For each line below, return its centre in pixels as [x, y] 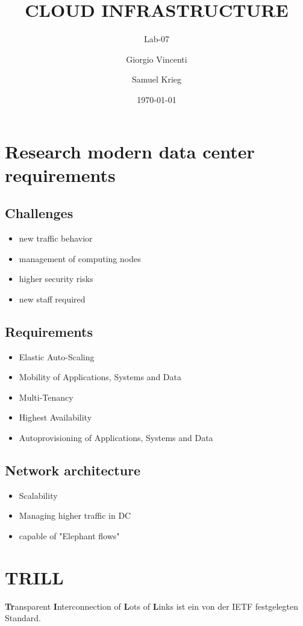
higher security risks [56, 279]
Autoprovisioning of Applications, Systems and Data [116, 438]
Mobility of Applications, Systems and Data [100, 377]
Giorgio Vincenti [157, 59]
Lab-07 [157, 39]
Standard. [23, 618]
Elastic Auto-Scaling [57, 356]
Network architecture [73, 470]
